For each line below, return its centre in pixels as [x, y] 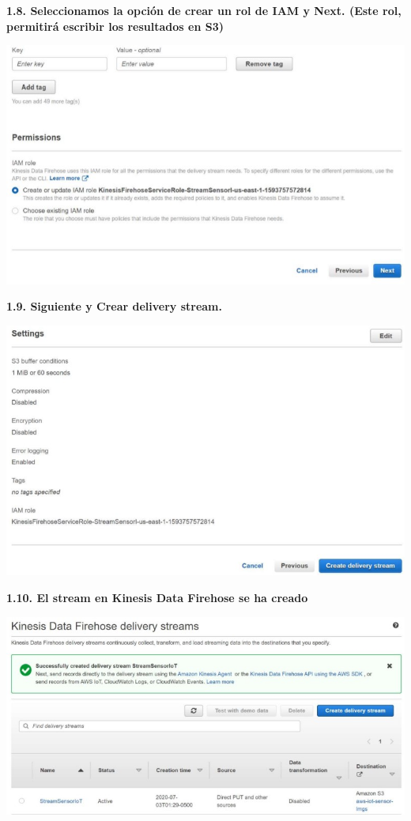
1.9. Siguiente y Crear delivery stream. [114, 306]
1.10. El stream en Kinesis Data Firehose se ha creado [157, 597]
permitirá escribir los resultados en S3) [115, 26]
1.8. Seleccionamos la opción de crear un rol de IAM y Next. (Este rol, [204, 10]
